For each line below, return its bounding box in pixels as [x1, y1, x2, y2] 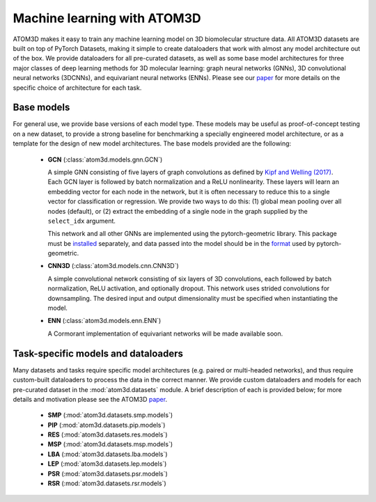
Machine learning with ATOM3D [13, 10, 201, 26]
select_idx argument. [47, 217, 116, 225]
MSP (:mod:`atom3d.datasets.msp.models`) [47, 440, 173, 448]
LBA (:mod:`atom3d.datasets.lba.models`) [47, 450, 168, 458]
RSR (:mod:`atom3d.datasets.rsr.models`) [47, 479, 166, 487]
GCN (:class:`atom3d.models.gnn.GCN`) [47, 155, 163, 164]
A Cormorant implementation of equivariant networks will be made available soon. [47, 329, 283, 338]
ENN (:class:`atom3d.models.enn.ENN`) [47, 317, 162, 325]
